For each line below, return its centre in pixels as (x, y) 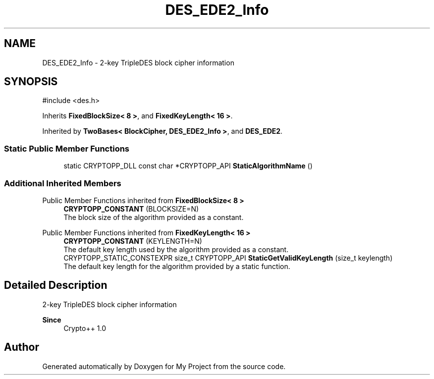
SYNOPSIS (31, 82)
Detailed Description (56, 285)
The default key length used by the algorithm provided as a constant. (176, 249)
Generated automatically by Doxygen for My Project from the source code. (164, 366)
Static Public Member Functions (67, 148)
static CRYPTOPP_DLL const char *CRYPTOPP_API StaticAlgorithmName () (188, 166)
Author (22, 347)
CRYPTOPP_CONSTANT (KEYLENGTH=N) (133, 241)
